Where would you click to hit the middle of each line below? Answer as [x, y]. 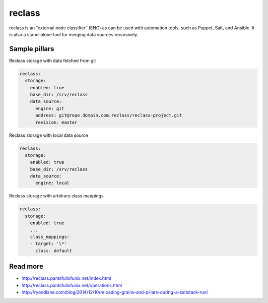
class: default [54, 251]
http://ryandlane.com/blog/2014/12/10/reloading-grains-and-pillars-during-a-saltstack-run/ [115, 292]
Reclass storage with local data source [49, 135]
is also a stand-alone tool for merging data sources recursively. [74, 34]
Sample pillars [32, 49]
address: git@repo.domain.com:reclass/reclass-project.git [109, 116]
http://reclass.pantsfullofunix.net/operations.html [72, 285]
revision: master [57, 122]
